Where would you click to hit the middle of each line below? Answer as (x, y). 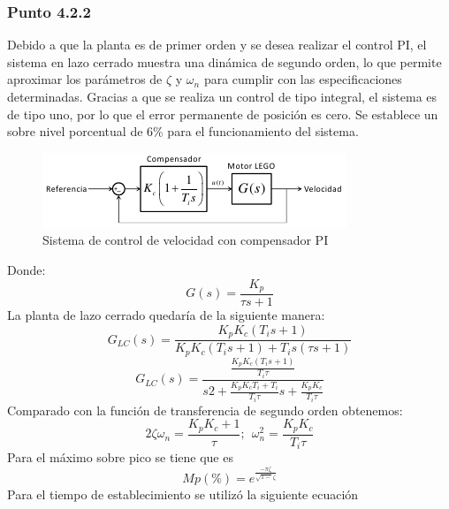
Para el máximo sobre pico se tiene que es (120, 457)
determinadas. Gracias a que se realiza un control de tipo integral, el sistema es (222, 96)
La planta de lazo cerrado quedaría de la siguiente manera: (166, 315)
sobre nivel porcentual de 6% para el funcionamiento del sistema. (183, 131)
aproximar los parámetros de (85, 79)
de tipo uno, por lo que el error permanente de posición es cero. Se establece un (223, 114)
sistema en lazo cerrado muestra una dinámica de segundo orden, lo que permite (224, 61)
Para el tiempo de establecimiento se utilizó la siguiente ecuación (183, 494)
